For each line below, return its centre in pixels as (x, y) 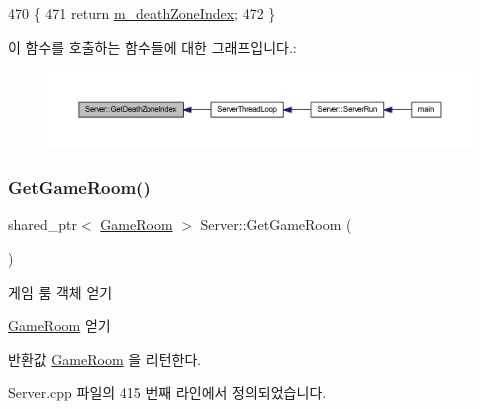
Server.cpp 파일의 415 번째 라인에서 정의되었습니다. (167, 392)
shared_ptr (43, 224)
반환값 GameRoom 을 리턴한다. (105, 358)
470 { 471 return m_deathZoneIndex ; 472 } (142, 13)
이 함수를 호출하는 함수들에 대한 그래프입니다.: (152, 46)
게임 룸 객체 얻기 (60, 291)
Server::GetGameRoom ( (276, 224)
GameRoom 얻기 (59, 325)
